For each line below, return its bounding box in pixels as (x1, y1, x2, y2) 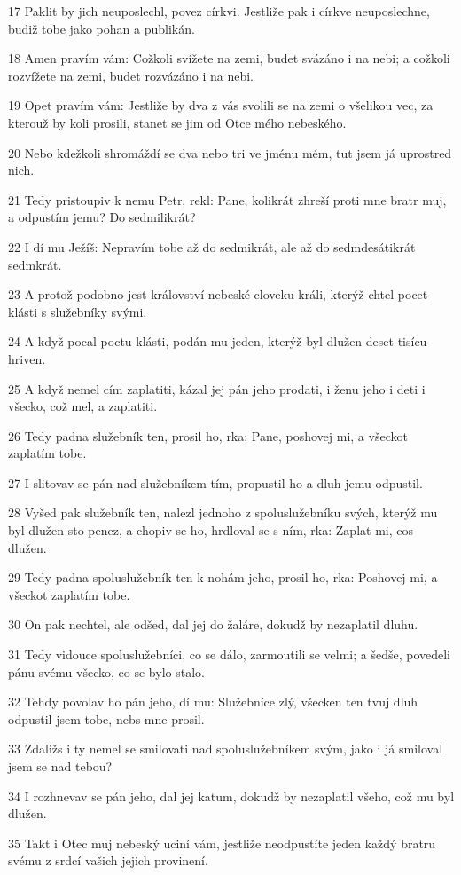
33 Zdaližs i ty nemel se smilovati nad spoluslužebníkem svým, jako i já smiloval (8, 739, 443, 758)
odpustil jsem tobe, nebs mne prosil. (8, 709, 205, 728)
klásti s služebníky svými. (8, 302, 147, 320)
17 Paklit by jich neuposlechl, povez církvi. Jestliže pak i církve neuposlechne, (8, 2, 430, 20)
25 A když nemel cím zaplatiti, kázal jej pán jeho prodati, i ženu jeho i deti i (8, 379, 426, 398)
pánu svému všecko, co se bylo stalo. (8, 662, 205, 681)
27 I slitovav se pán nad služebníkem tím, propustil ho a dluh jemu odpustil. (8, 473, 423, 492)
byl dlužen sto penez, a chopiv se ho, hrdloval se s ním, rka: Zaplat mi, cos (8, 521, 413, 540)
